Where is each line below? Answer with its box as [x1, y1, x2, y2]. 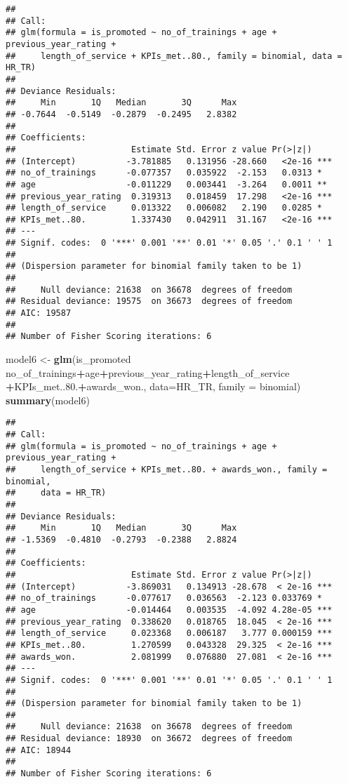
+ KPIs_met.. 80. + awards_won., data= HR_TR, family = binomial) [6, 379, 301, 394]
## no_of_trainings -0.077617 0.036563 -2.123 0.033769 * [6, 593, 323, 604]
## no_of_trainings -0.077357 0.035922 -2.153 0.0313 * [6, 168, 323, 178]
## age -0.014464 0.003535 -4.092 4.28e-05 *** [6, 604, 333, 615]
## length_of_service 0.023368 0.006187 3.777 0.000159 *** [6, 628, 333, 639]
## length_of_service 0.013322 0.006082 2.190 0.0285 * [6, 203, 323, 213]
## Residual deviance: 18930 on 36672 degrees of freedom [6, 733, 293, 744]
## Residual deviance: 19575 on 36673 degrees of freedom [6, 296, 293, 307]
